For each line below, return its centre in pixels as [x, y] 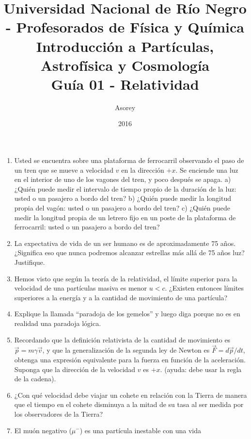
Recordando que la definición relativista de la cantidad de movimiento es [122, 339]
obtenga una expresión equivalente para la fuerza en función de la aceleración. [130, 359]
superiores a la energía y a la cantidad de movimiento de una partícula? [121, 297]
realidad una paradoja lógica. [58, 323]
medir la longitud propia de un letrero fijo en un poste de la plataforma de [125, 217]
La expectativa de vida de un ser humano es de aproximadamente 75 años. [125, 243]
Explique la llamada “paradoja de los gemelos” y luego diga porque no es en [127, 314]
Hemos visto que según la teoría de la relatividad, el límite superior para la [126, 278]
